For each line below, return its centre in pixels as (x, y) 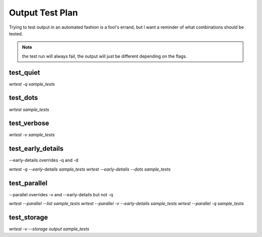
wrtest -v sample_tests (32, 135)
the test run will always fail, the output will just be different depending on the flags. (105, 56)
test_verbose (29, 123)
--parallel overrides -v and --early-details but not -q (61, 194)
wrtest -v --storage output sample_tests (49, 229)
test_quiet (25, 72)
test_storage (28, 217)
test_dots (24, 98)
